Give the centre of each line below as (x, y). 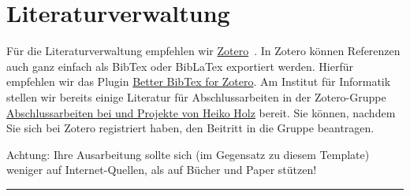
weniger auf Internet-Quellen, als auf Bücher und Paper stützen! (162, 170)
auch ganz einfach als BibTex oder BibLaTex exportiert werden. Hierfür (180, 66)
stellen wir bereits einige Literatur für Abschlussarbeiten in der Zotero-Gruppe (196, 96)
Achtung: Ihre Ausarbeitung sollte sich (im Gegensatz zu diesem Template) (188, 154)
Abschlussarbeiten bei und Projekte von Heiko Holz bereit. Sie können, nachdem (201, 112)
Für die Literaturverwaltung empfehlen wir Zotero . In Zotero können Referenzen (203, 51)
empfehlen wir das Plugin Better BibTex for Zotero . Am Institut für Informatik (199, 81)
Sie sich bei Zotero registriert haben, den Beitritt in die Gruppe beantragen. (190, 128)
